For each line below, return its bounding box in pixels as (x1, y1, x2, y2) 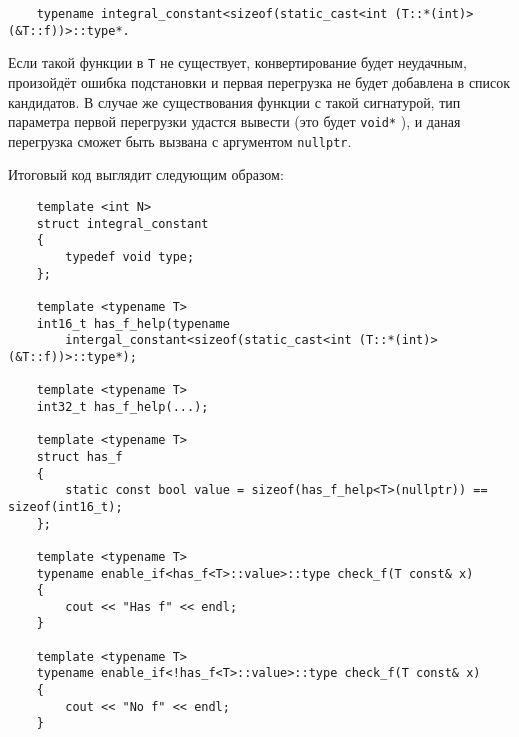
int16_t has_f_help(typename (36, 316, 230, 331)
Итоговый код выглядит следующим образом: (8, 164, 284, 185)
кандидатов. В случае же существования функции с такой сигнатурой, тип (8, 91, 461, 112)
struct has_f (36, 449, 123, 464)
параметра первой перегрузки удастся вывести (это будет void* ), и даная (8, 111, 461, 132)
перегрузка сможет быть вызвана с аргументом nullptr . (8, 130, 352, 151)
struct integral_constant (36, 216, 209, 231)
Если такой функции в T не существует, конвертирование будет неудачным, (8, 52, 467, 73)
